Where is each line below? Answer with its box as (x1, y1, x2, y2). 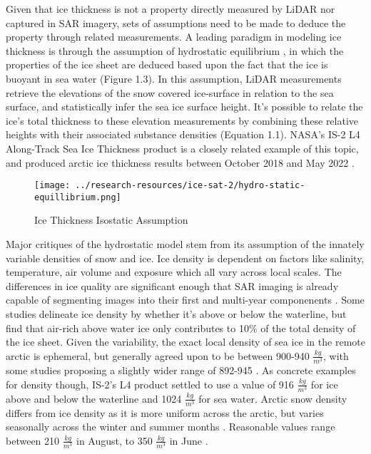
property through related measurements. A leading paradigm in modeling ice (6, 29, 342, 44)
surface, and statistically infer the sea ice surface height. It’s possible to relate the (6, 99, 363, 114)
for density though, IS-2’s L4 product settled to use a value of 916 (6, 376, 294, 391)
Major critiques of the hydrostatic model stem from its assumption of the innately (6, 237, 365, 252)
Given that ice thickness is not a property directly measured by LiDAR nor (6, 1, 335, 16)
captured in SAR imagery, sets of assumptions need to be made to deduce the (6, 15, 346, 30)
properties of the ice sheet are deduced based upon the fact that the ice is (6, 57, 328, 72)
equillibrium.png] (34, 192, 121, 202)
